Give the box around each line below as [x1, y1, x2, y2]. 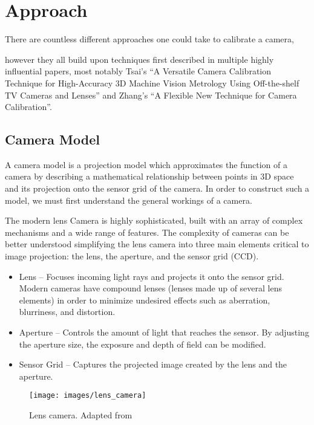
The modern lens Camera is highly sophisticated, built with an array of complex [5, 214, 303, 227]
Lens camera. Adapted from [29, 409, 132, 421]
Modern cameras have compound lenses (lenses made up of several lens [19, 282, 283, 294]
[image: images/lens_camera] [29, 391, 146, 400]
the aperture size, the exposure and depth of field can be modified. [19, 337, 266, 350]
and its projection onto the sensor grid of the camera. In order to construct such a [5, 182, 310, 195]
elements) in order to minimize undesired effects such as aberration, [19, 293, 270, 306]
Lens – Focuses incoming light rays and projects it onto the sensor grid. [19, 270, 284, 282]
